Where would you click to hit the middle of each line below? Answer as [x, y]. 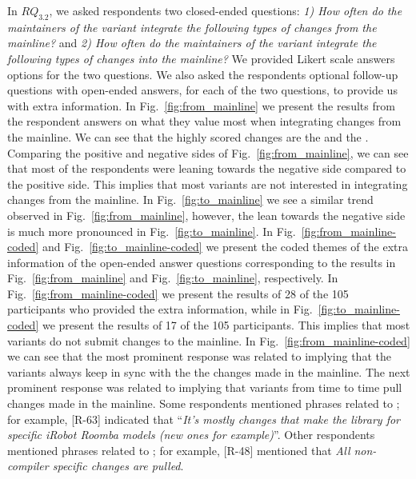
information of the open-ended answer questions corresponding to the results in [202, 262]
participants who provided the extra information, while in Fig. [160, 309]
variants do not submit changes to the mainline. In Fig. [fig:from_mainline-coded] [209, 340]
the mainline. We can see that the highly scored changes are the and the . [188, 136]
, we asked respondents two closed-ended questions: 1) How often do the [226, 10]
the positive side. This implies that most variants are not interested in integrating [208, 184]
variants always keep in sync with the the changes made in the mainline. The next [209, 371]
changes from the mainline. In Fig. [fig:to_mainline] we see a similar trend [190, 200]
